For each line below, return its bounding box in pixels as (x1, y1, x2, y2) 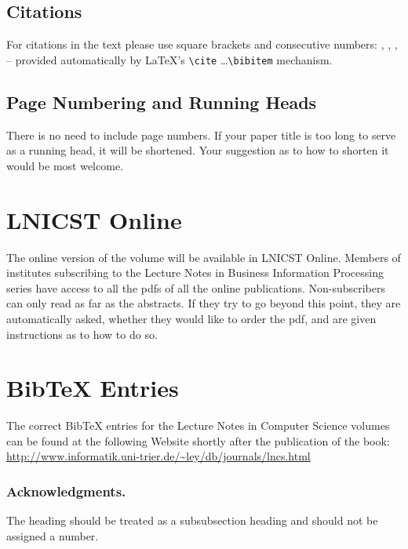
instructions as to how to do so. (6, 325, 158, 342)
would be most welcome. (6, 157, 123, 173)
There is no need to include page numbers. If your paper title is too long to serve (6, 126, 396, 143)
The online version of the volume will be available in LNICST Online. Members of (6, 249, 401, 265)
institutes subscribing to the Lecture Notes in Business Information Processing (6, 264, 384, 281)
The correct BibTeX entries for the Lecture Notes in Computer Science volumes (6, 417, 390, 434)
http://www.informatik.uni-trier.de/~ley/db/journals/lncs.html (6, 448, 311, 464)
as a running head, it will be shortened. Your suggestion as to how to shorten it (6, 142, 389, 158)
